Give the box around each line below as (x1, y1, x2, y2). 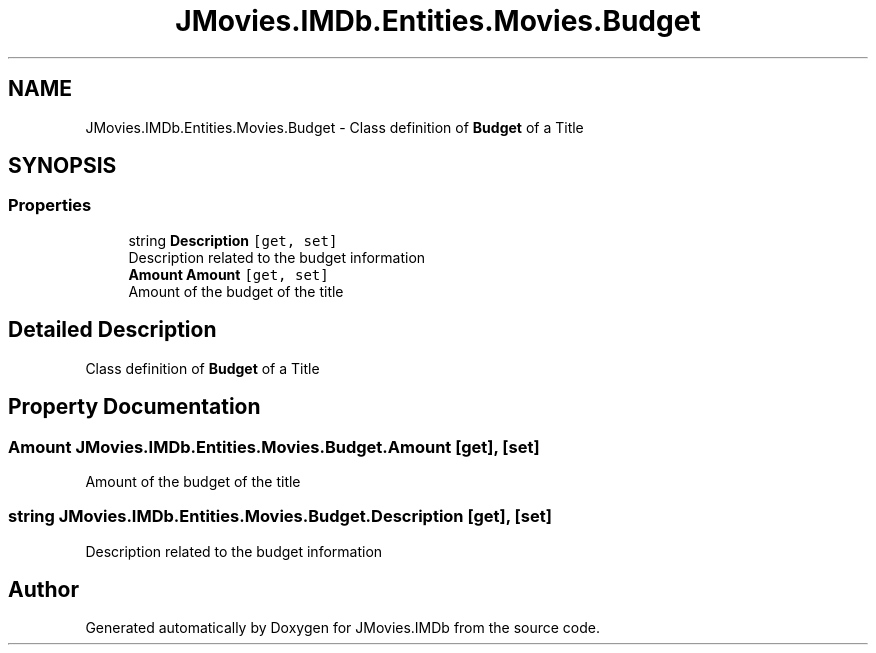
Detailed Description (8, 317, 217, 343)
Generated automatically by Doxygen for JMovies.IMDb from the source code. (85, 619, 601, 637)
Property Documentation (8, 394, 261, 420)
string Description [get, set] (128, 231, 338, 249)
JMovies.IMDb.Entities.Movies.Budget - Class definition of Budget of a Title (85, 118, 584, 136)
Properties (8, 195, 92, 216)
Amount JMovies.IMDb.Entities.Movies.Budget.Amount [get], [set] (8, 436, 540, 457)
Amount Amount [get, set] (128, 265, 329, 283)
